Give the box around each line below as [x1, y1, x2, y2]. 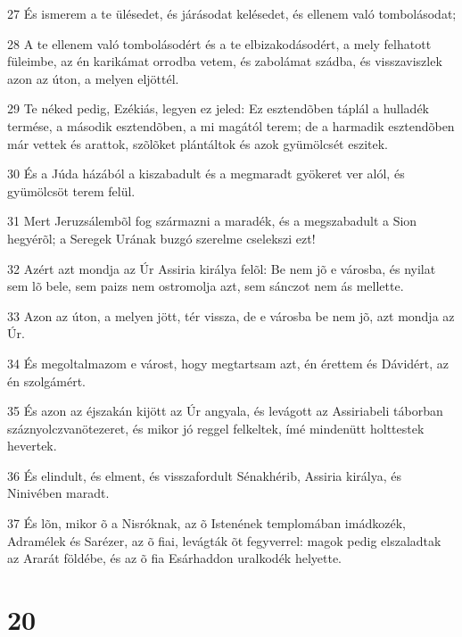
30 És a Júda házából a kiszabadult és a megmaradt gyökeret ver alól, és [7, 164, 405, 183]
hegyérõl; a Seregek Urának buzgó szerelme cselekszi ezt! [7, 228, 316, 247]
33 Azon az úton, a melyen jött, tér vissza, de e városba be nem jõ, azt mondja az [7, 306, 455, 325]
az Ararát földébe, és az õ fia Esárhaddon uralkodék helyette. [7, 549, 342, 567]
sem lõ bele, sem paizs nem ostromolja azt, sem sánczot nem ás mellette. [7, 277, 404, 295]
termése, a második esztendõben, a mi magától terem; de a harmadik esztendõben [7, 116, 455, 135]
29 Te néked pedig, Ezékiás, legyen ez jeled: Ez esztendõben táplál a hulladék [7, 99, 430, 118]
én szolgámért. [7, 371, 86, 390]
